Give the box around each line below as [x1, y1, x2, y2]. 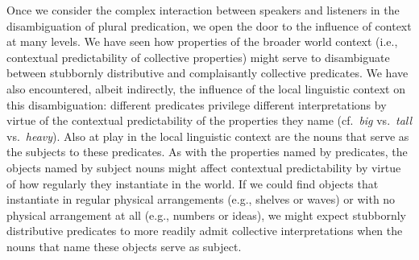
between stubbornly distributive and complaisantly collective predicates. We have [6, 64, 409, 81]
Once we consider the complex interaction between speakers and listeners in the [6, 2, 400, 18]
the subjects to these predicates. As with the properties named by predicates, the [6, 143, 408, 160]
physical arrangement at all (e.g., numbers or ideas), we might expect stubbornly [6, 206, 406, 223]
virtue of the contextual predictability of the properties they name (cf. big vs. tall [6, 112, 413, 129]
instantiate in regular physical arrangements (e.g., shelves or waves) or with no [6, 191, 396, 208]
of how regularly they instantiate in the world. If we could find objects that [6, 175, 379, 192]
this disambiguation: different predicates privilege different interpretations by [6, 96, 387, 113]
